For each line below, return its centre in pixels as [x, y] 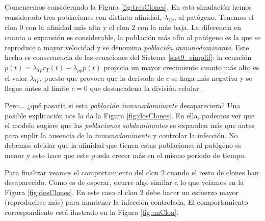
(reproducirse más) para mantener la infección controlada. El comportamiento [126, 202]
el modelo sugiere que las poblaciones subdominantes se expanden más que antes [129, 125]
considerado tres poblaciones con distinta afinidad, [83, 17]
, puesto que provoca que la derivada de [102, 77]
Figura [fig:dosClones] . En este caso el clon [71, 192]
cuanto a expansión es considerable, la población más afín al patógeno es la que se [133, 37]
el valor [16, 77]
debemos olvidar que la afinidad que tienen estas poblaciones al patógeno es [123, 145]
